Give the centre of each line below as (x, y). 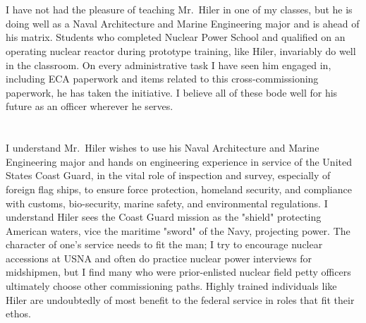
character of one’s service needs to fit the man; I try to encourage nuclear (164, 244)
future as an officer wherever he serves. (90, 106)
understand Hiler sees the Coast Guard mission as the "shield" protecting (164, 217)
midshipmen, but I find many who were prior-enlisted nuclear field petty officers (178, 272)
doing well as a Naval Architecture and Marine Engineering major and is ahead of (183, 23)
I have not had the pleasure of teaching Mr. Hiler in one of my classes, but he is (179, 10)
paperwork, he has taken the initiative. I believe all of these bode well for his (172, 92)
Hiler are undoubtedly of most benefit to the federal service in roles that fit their (180, 299)
